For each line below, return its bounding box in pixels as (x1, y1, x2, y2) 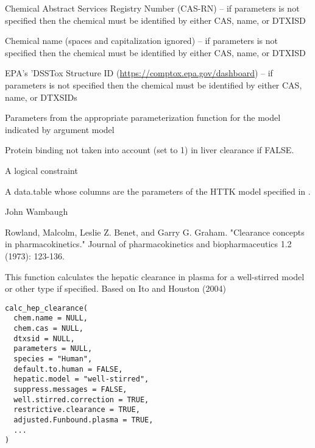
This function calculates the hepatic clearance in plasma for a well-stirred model (5, 270, 305, 283)
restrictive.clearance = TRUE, (13, 405, 140, 414)
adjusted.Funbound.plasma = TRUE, (13, 415, 154, 424)
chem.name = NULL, (13, 314, 88, 323)
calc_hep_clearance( (5, 303, 88, 313)
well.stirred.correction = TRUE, (13, 395, 149, 404)
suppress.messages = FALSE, (13, 385, 127, 394)
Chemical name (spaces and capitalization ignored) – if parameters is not (5, 34, 278, 47)
